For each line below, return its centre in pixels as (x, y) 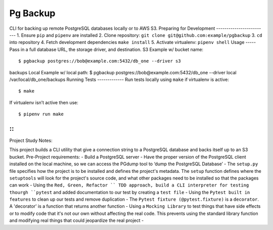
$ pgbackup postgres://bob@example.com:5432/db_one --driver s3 (100, 61)
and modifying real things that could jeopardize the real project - (77, 220)
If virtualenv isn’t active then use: (44, 102)
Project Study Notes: (31, 140)
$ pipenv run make (41, 114)
